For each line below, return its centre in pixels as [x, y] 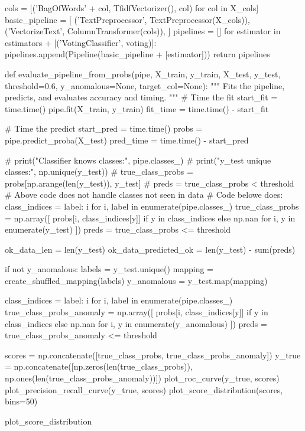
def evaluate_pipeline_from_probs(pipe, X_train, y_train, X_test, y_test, [143, 74]
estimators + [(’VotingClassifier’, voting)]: [81, 42]
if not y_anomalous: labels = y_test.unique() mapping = [109, 269]
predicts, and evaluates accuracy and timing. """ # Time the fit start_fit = [141, 97]
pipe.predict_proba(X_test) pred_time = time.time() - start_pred [127, 140]
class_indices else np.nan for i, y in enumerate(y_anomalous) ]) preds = [136, 323]
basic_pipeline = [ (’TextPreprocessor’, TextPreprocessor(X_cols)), [127, 19]
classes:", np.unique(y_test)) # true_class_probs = [99, 172]
